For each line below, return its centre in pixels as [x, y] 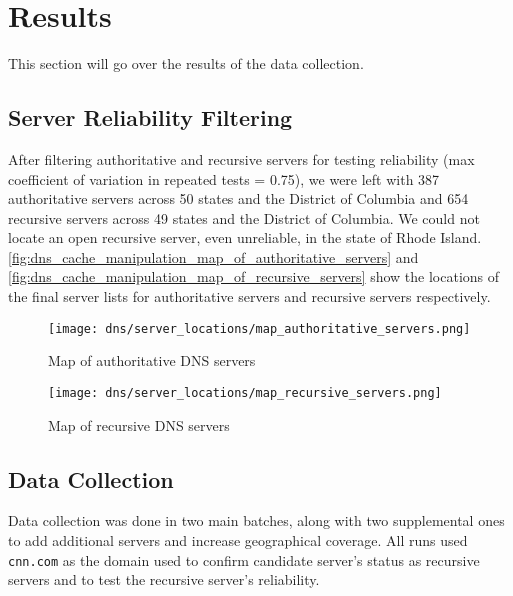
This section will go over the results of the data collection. [186, 63]
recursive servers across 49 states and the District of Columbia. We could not [244, 217]
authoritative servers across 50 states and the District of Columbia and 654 [238, 198]
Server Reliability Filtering [150, 117]
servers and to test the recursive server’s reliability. [164, 579]
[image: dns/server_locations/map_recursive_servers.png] [245, 392]
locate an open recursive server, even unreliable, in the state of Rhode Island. [245, 237]
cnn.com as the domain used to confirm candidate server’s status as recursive [244, 559]
